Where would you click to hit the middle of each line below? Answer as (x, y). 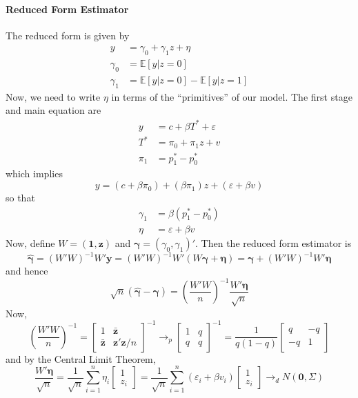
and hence (27, 271)
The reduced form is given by (68, 35)
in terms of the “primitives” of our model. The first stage (232, 96)
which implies (34, 173)
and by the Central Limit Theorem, (81, 358)
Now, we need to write (53, 96)
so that (20, 198)
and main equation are (53, 110)
